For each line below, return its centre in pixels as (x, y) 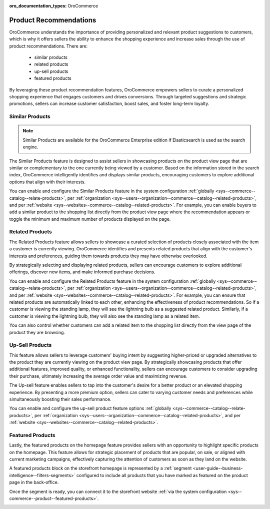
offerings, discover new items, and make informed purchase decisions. (82, 272)
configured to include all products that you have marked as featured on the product (162, 475)
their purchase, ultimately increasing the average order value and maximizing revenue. (98, 376)
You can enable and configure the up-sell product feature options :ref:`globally (90, 408)
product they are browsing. (37, 332)
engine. (30, 147)
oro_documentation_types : (38, 6)
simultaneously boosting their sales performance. (60, 399)
